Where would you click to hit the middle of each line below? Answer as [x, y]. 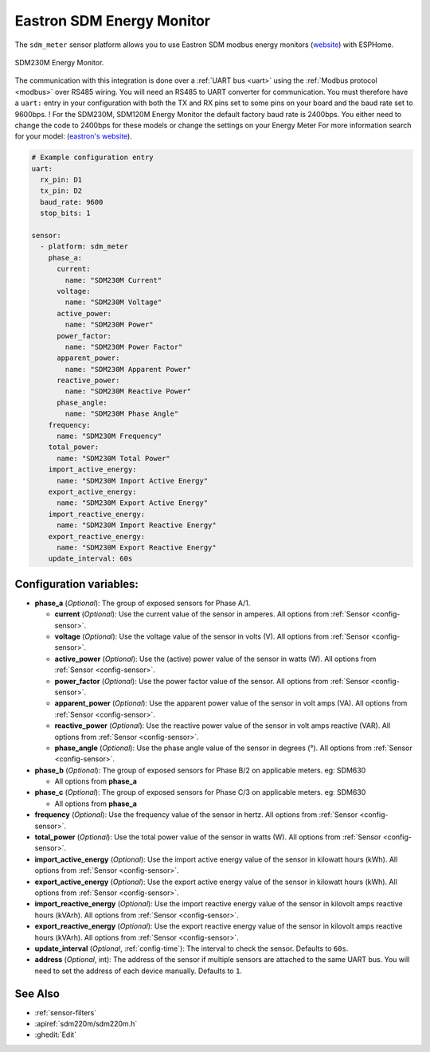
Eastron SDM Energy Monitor [113, 21]
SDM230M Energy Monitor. [59, 62]
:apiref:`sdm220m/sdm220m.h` [86, 1024]
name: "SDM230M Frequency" [109, 436]
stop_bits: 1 [65, 213]
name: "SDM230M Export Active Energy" [133, 503]
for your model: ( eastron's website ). [74, 136]
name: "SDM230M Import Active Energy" [133, 481]
